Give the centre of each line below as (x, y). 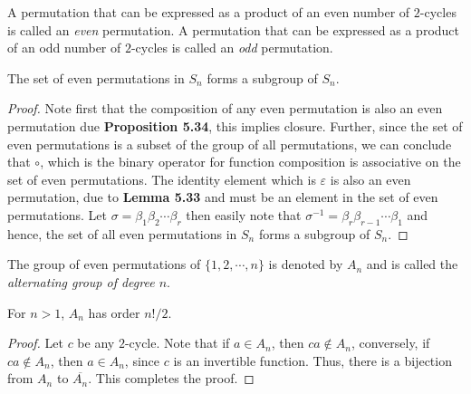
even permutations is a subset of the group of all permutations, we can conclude (230, 144)
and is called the (412, 264)
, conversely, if (390, 343)
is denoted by (306, 264)
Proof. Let (35, 343)
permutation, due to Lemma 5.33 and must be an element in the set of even (223, 197)
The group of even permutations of (104, 264)
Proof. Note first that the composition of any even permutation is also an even (225, 108)
